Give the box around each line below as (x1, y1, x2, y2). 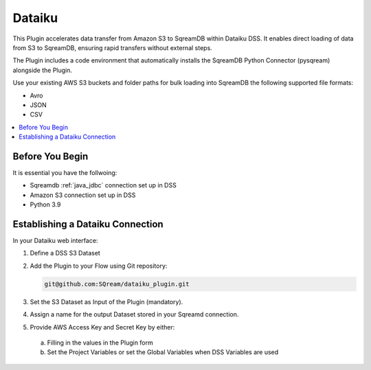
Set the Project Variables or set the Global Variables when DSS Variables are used (47, 348, 279, 356)
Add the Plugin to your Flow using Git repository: (30, 262, 168, 270)
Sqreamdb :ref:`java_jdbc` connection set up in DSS (30, 181, 177, 189)
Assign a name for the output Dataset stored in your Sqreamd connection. (30, 310, 239, 319)
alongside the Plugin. (12, 66, 72, 74)
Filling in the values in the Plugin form (47, 338, 154, 347)
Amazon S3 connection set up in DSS (30, 191, 136, 199)
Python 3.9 (30, 200, 61, 209)
